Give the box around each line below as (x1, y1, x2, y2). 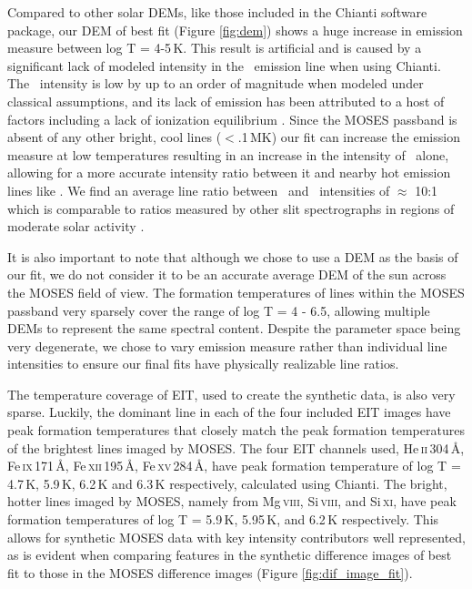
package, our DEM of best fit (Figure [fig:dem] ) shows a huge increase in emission (7, 20, 463, 39)
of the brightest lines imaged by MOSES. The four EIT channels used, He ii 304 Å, (7, 438, 465, 457)
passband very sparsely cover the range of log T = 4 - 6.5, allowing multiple (7, 300, 430, 320)
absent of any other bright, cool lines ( (7, 127, 222, 147)
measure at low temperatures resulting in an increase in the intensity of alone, (7, 145, 449, 164)
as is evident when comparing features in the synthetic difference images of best (7, 545, 452, 564)
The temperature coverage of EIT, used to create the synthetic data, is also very (7, 384, 456, 403)
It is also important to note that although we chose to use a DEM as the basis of (7, 247, 458, 266)
